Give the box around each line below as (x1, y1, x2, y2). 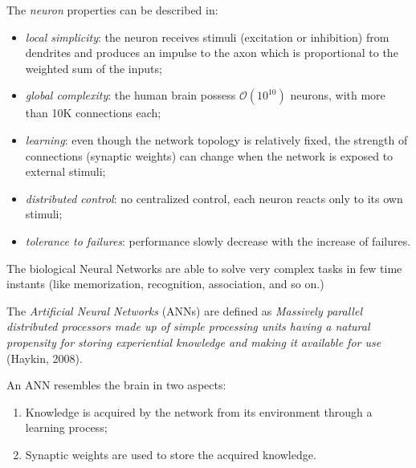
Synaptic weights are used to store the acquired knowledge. (25, 446, 316, 462)
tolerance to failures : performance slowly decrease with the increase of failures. (25, 232, 411, 249)
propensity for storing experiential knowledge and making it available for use (6, 333, 381, 350)
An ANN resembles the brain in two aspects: (6, 376, 226, 393)
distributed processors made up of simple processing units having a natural (6, 318, 370, 335)
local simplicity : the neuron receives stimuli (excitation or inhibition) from (25, 28, 389, 45)
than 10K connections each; (25, 104, 161, 121)
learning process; (25, 419, 108, 436)
